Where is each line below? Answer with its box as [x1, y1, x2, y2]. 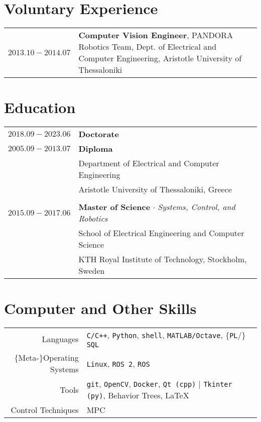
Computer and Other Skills [4, 298, 197, 319]
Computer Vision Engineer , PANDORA [78, 29, 233, 41]
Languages [42, 333, 79, 345]
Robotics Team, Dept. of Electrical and [78, 41, 217, 53]
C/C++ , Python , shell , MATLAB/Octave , [86, 329, 223, 341]
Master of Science [78, 201, 151, 213]
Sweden [78, 265, 105, 277]
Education [4, 97, 76, 118]
